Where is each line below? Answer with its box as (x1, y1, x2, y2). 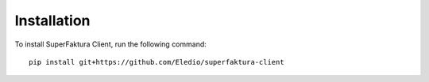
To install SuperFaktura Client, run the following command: (14, 39, 207, 49)
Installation (14, 12, 91, 29)
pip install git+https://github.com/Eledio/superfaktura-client (29, 58, 285, 66)
